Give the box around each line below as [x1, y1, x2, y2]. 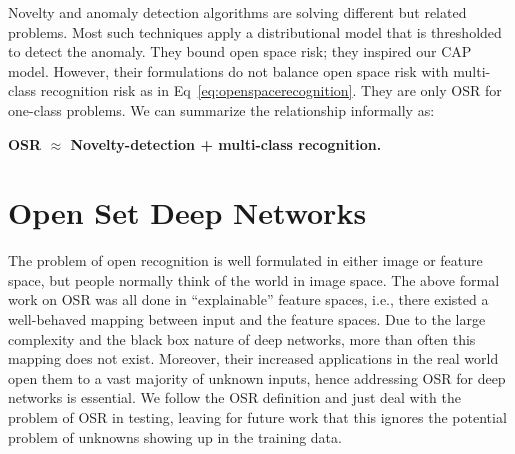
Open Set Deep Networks [8, 192, 367, 233]
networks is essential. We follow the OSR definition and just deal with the [8, 387, 461, 408]
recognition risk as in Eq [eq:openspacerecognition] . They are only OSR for [40, 80, 502, 101]
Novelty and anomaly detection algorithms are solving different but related [8, 2, 467, 22]
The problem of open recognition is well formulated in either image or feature [8, 250, 483, 271]
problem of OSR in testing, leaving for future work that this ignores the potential [8, 407, 507, 428]
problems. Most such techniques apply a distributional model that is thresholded [8, 21, 502, 42]
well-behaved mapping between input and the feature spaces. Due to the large [8, 309, 486, 330]
